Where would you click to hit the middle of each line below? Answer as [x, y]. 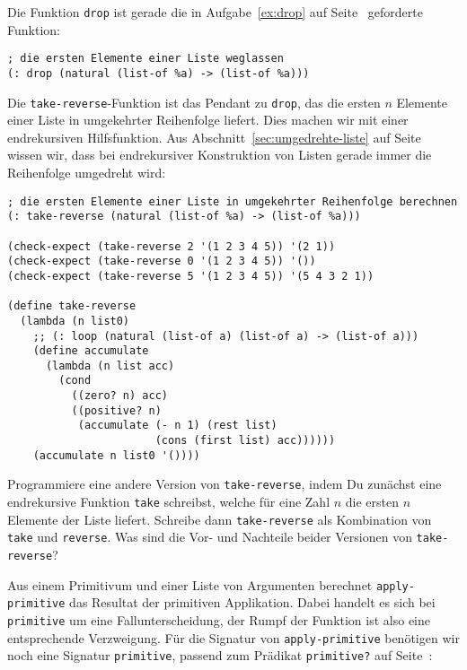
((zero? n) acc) [119, 396]
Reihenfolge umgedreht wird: [87, 172]
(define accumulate [91, 351]
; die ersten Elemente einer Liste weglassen [145, 59]
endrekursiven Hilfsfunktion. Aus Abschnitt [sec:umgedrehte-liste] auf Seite [214, 137]
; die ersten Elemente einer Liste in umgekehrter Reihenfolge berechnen [233, 201]
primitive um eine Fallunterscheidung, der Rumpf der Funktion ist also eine [219, 620]
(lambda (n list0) [75, 321]
